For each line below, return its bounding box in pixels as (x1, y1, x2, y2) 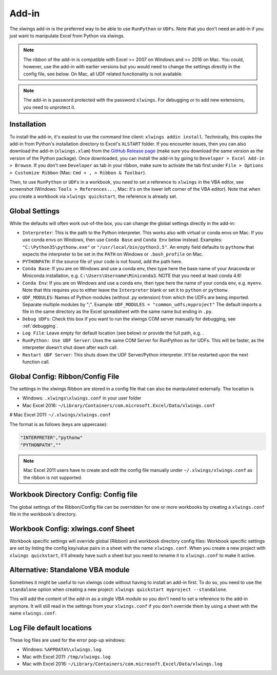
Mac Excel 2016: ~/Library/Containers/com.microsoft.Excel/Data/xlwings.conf (22, 402, 215, 408)
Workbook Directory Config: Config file (9, 490, 138, 499)
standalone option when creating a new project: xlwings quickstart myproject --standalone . (9, 586, 228, 592)
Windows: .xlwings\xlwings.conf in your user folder (22, 395, 142, 401)
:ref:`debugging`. (22, 323, 58, 329)
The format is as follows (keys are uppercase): (9, 421, 108, 427)
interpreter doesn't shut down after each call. (22, 344, 118, 351)
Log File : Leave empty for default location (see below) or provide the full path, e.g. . (22, 330, 204, 336)
